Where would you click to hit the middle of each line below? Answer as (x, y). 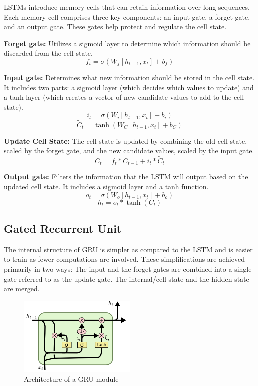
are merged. (22, 289)
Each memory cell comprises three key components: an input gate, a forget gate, (127, 16)
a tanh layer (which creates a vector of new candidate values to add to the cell (124, 97)
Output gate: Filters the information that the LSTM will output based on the (126, 176)
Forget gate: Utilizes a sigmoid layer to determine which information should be (127, 43)
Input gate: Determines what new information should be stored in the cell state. (129, 77)
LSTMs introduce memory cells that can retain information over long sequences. (127, 7)
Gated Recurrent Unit (63, 228)
